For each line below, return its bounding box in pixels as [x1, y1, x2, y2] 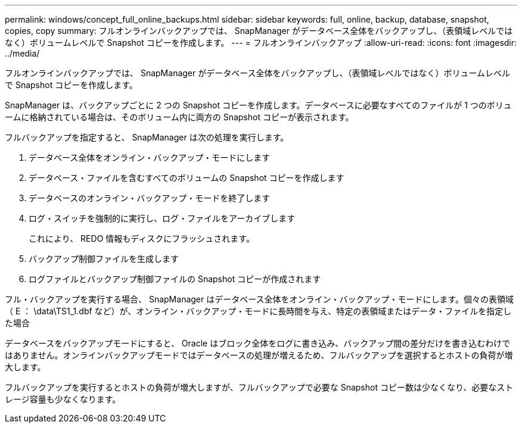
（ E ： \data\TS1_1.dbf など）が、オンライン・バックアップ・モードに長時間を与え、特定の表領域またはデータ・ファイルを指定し [5, 306, 512, 316]
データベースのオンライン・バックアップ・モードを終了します [29, 193, 271, 203]
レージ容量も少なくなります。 [5, 394, 121, 404]
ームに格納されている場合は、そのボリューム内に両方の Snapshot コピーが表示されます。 [5, 112, 354, 122]
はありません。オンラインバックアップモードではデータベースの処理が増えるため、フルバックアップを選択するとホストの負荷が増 [5, 350, 513, 360]
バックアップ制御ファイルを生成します [29, 254, 179, 264]
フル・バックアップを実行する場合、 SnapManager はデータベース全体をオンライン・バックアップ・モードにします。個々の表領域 [5, 294, 514, 304]
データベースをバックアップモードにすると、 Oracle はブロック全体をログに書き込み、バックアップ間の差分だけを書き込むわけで [5, 338, 511, 348]
